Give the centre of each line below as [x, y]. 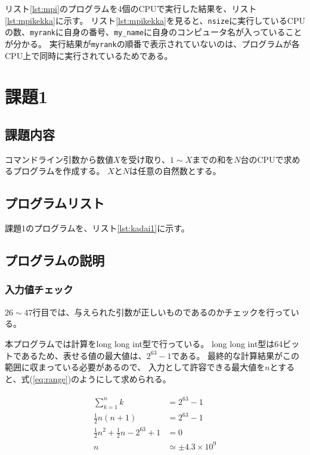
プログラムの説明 [55, 260]
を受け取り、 [145, 159]
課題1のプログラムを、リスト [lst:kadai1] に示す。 [97, 228]
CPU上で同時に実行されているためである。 [89, 55]
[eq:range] [50, 378]
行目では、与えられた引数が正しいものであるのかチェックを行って [162, 312]
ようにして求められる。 [125, 378]
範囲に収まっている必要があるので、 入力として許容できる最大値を [135, 367]
